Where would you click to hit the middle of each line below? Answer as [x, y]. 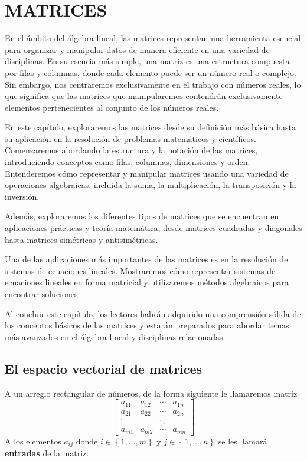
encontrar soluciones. [43, 294]
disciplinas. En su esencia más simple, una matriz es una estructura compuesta [147, 61]
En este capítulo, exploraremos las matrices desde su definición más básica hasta [150, 127]
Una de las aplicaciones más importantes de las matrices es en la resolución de [146, 259]
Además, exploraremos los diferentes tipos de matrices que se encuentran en [142, 216]
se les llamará [243, 441]
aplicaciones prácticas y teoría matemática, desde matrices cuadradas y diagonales [153, 228]
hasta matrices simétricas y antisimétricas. [81, 239]
